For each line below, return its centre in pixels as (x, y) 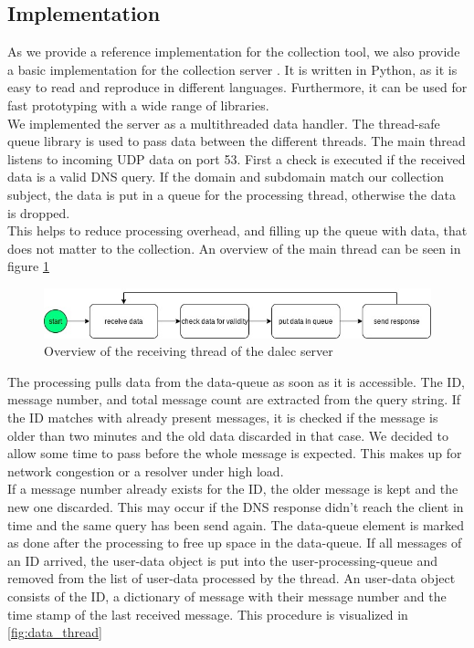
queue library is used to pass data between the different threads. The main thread (237, 141)
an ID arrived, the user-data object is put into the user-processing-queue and (222, 560)
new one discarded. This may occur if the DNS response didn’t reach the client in (236, 507)
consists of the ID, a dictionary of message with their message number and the (227, 596)
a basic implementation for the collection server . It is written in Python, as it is (232, 69)
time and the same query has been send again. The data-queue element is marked (236, 524)
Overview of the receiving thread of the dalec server (189, 351)
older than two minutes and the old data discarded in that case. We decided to (228, 435)
